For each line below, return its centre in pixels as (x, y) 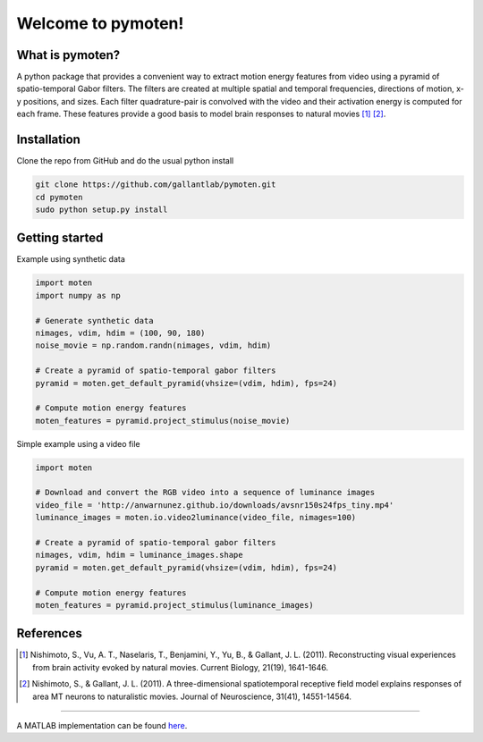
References (49, 633)
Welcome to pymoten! (100, 23)
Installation (48, 140)
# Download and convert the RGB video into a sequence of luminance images (205, 493)
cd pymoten (59, 197)
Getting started (60, 238)
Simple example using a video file (78, 443)
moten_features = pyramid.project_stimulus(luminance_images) (174, 605)
